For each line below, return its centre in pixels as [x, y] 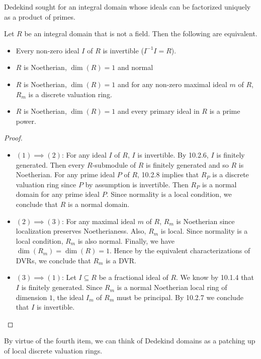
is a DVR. [121, 260]
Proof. [13, 138]
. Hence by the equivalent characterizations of [180, 250]
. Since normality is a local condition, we [169, 194]
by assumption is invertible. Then [137, 184]
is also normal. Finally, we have [126, 240]
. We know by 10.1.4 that [215, 277]
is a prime [225, 111]
